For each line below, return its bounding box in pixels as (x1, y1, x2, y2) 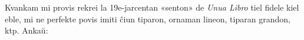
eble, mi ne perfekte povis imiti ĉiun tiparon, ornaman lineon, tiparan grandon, (5, 12, 290, 25)
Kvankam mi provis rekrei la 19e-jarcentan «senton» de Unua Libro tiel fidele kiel (5, 1, 299, 13)
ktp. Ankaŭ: (5, 24, 48, 36)
